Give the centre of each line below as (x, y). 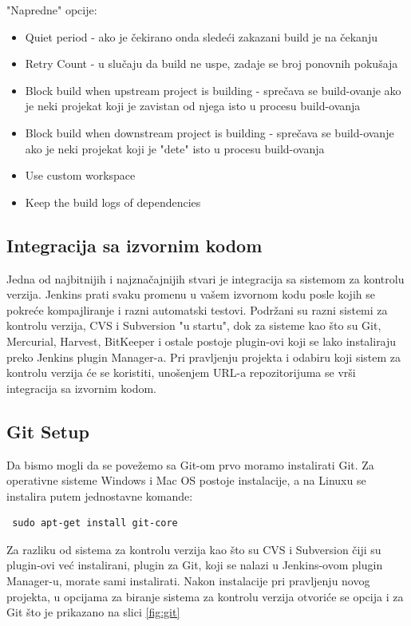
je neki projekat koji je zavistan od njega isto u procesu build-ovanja (193, 106)
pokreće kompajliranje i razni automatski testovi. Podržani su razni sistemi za (197, 309)
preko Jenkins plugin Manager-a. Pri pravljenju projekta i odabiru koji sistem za (204, 357)
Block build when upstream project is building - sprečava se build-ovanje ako (213, 90)
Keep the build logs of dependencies (113, 202)
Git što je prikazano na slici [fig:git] (93, 612)
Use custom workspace (80, 175)
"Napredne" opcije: (52, 10)
